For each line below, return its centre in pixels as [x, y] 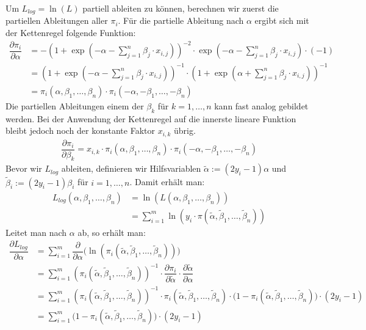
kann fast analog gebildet [261, 105]
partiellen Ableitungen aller [57, 20]
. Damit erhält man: [167, 182]
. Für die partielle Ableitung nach [181, 20]
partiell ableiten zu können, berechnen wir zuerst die [181, 8]
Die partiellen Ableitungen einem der [75, 105]
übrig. [185, 130]
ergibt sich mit [282, 20]
